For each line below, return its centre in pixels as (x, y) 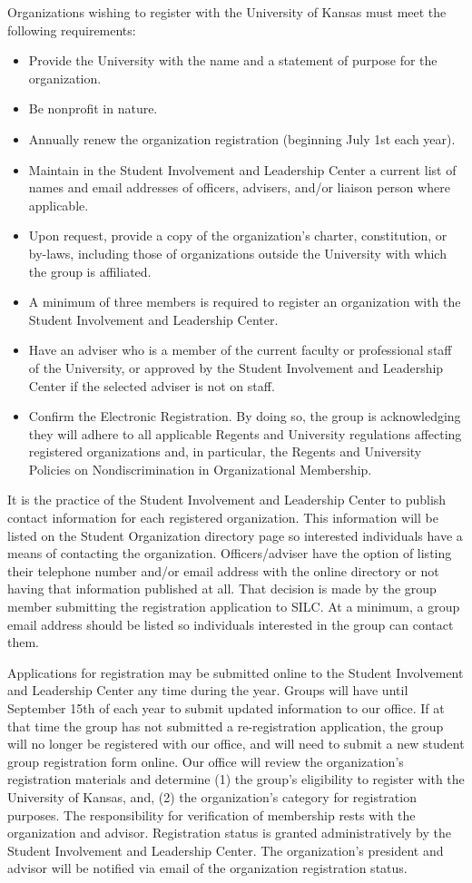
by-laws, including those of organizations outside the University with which (237, 253)
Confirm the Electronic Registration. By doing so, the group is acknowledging (245, 416)
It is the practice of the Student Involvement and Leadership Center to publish (227, 500)
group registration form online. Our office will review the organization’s (206, 761)
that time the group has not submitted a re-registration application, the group (226, 726)
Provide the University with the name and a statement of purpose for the (233, 60)
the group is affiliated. (90, 271)
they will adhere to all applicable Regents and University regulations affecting (245, 433)
